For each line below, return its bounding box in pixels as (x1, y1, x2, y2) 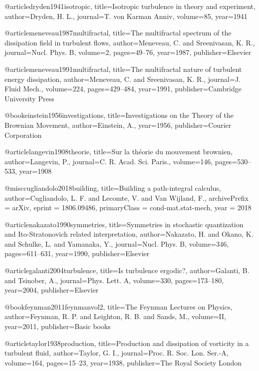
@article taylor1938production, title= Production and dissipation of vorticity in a (4, 338, 249, 348)
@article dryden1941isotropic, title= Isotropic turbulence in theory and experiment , (4, 1, 256, 11)
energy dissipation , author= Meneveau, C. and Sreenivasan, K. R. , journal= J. (4, 73, 241, 84)
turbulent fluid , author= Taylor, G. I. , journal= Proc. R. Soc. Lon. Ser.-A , (4, 348, 229, 358)
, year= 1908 (15, 166, 52, 176)
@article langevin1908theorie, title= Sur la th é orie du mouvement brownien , (4, 146, 233, 157)
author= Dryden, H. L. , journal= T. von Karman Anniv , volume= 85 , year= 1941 (4, 10, 248, 21)
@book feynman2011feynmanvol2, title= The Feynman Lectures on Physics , (4, 301, 233, 312)
